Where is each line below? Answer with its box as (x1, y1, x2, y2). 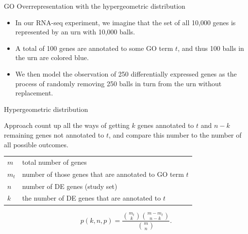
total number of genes (22, 156, 87, 167)
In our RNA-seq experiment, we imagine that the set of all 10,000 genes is (15, 17, 236, 27)
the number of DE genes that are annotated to (22, 193, 161, 203)
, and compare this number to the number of (108, 129, 242, 140)
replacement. (15, 88, 53, 98)
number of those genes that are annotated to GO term (22, 169, 184, 179)
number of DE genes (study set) (22, 181, 117, 191)
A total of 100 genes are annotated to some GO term (15, 43, 173, 53)
